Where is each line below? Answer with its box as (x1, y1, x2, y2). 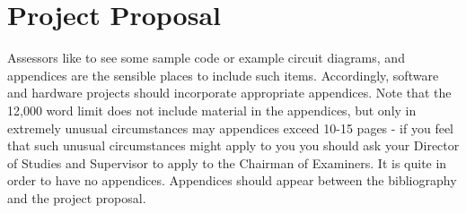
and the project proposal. (7, 188, 146, 207)
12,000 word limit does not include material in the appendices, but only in (7, 100, 417, 119)
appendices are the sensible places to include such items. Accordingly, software (7, 65, 439, 84)
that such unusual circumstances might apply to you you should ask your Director (7, 136, 460, 155)
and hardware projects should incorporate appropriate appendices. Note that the (7, 83, 452, 102)
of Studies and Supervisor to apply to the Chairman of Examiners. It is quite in (7, 153, 447, 172)
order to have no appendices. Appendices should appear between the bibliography (7, 171, 457, 190)
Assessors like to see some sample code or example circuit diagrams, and (7, 48, 405, 67)
